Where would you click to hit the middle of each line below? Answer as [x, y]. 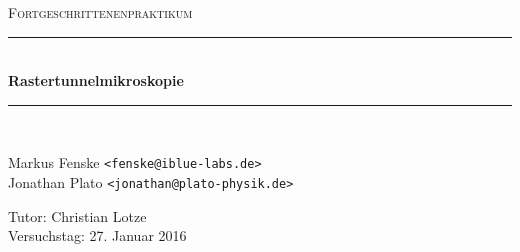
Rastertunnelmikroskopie [96, 80]
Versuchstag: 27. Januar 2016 [97, 235]
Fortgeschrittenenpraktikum [100, 12]
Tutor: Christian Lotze [77, 215]
